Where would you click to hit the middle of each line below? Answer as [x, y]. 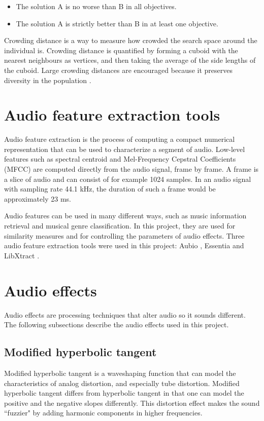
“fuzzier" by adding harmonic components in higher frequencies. [103, 413]
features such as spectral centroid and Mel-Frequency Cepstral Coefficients [120, 159]
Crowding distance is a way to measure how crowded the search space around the [131, 40]
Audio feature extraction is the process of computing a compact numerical [120, 139]
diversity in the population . [48, 80]
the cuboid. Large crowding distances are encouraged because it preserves [118, 70]
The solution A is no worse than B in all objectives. [96, 6]
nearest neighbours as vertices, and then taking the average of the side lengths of [130, 60]
